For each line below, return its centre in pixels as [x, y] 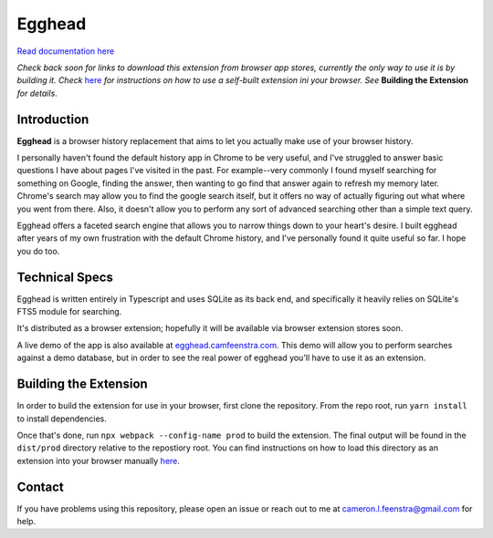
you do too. [38, 251]
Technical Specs [65, 277]
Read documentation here [66, 51]
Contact [40, 486]
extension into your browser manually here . [98, 460]
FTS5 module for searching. [69, 312]
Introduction [53, 119]
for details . [37, 93]
